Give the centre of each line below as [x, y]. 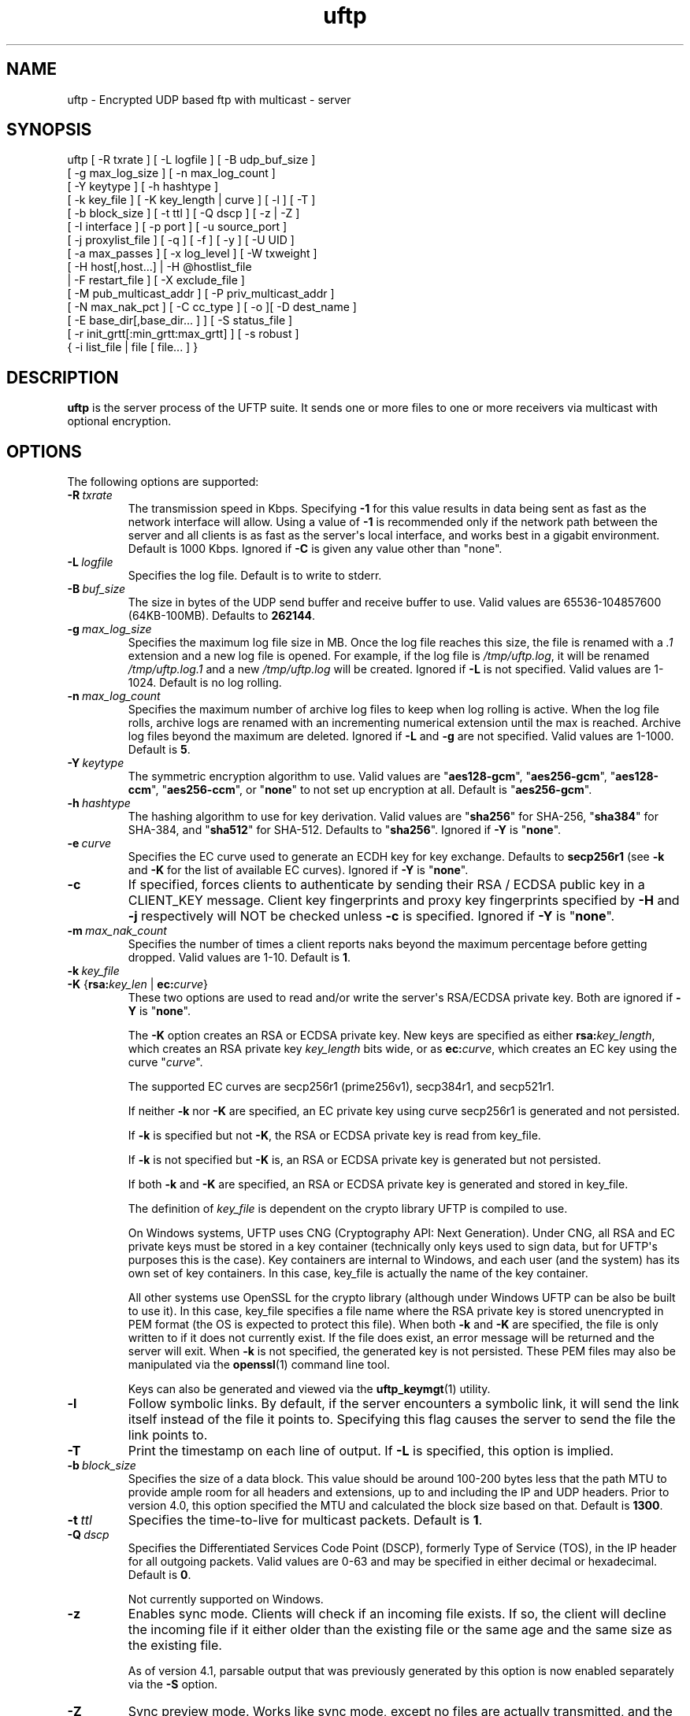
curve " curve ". [165, 1062]
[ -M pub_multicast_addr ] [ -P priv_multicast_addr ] [201, 294]
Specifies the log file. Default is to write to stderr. [255, 576]
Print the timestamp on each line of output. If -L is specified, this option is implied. [371, 1451]
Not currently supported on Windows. [226, 1599]
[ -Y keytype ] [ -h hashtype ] [143, 187]
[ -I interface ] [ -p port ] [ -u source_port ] [177, 227]
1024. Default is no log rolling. [205, 683]
